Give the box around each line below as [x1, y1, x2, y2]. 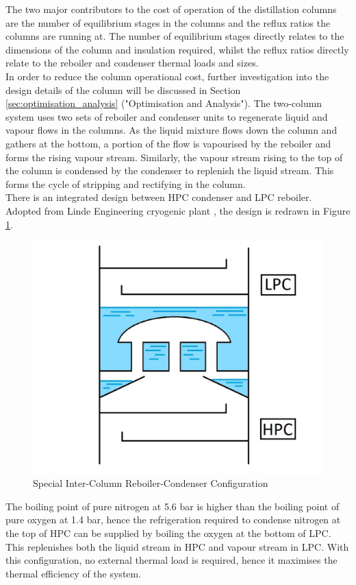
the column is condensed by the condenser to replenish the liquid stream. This [5, 163, 334, 178]
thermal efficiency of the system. [5, 566, 142, 580]
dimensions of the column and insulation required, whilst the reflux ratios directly [5, 42, 349, 56]
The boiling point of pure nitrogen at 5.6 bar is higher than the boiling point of [5, 499, 340, 513]
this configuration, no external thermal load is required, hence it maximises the [5, 553, 338, 567]
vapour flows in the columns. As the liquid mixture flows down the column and [5, 123, 338, 137]
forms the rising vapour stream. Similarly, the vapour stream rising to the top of [5, 150, 343, 164]
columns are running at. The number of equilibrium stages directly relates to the [5, 29, 344, 43]
